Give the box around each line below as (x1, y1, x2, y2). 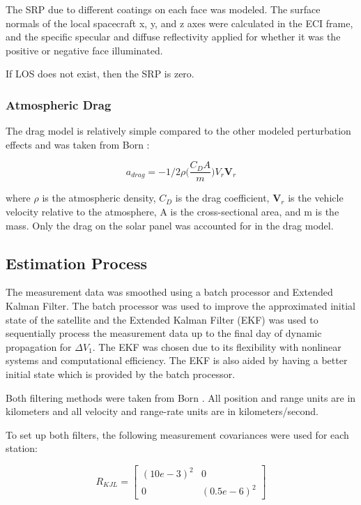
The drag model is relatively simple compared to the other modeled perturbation (6, 123, 351, 138)
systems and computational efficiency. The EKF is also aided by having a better (6, 353, 348, 368)
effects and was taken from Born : (6, 137, 150, 151)
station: (6, 441, 38, 455)
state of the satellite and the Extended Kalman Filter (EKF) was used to (6, 312, 318, 326)
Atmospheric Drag (6, 96, 112, 113)
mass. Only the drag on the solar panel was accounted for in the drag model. (6, 218, 334, 232)
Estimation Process (6, 252, 148, 273)
